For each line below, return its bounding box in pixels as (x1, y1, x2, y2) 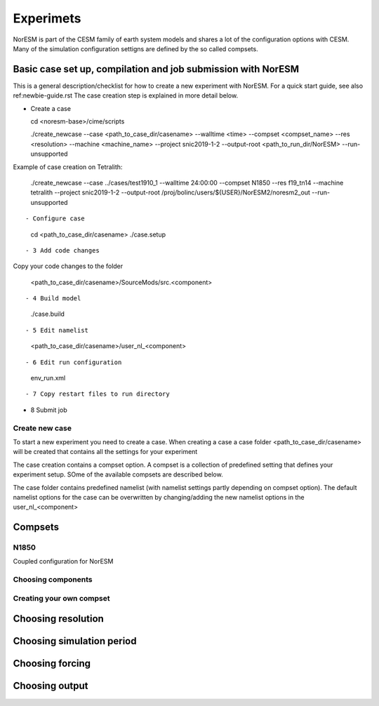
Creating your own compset (13, 593, 110, 603)
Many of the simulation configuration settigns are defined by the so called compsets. (13, 44, 259, 53)
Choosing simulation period (13, 635, 137, 647)
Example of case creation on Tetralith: (13, 162, 123, 171)
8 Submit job (30, 406, 67, 414)
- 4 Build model (25, 295, 81, 302)
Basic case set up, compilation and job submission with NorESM (13, 63, 300, 75)
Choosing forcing (13, 658, 91, 670)
